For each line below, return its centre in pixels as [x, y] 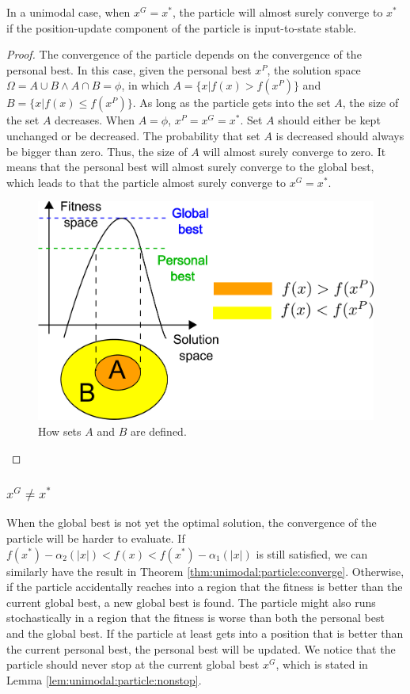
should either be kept [329, 120]
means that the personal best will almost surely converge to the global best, [190, 167]
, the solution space [314, 69]
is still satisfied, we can [312, 553]
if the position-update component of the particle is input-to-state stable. [182, 27]
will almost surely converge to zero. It [294, 151]
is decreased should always [340, 135]
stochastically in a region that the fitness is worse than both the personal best [196, 618]
